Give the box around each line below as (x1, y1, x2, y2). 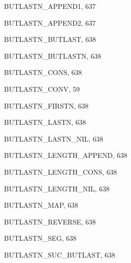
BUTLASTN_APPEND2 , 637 (4, 17, 96, 28)
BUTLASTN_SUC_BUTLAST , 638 (4, 249, 115, 260)
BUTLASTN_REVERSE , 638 (4, 216, 96, 226)
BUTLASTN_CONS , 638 (4, 67, 82, 77)
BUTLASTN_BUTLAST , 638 (4, 34, 96, 44)
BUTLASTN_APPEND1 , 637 (4, 1, 96, 11)
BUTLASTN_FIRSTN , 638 (4, 100, 89, 111)
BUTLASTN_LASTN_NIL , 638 (4, 133, 103, 144)
